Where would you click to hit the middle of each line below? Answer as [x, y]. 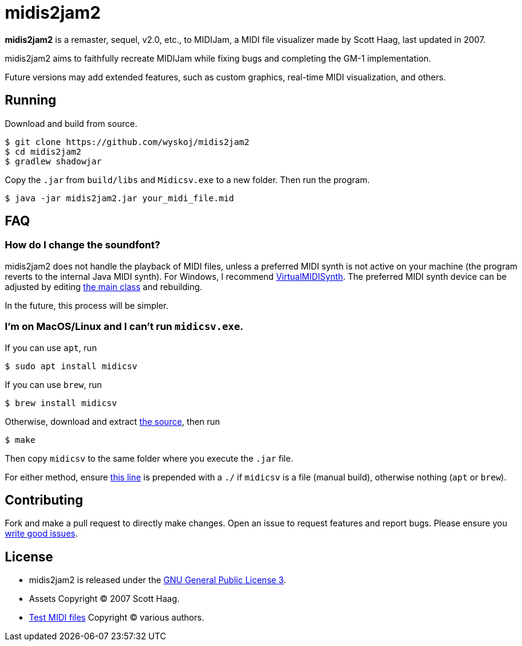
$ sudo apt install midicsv [71, 366]
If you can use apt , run [51, 347]
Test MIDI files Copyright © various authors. [117, 618]
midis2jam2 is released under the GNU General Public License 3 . [158, 580]
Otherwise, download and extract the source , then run [113, 421]
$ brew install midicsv [61, 403]
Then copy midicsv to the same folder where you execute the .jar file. [149, 458]
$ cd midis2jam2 [43, 151]
